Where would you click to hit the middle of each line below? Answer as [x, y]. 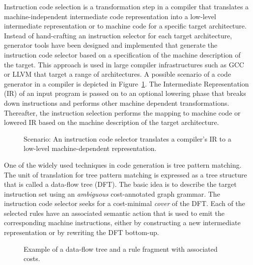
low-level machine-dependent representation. [90, 148]
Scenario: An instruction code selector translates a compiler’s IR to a [127, 138]
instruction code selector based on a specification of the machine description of [122, 54]
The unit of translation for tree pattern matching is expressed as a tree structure [126, 174]
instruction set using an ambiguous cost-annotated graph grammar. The [112, 193]
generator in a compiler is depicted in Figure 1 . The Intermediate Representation [126, 83]
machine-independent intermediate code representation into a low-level [110, 16]
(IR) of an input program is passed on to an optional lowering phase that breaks [125, 93]
